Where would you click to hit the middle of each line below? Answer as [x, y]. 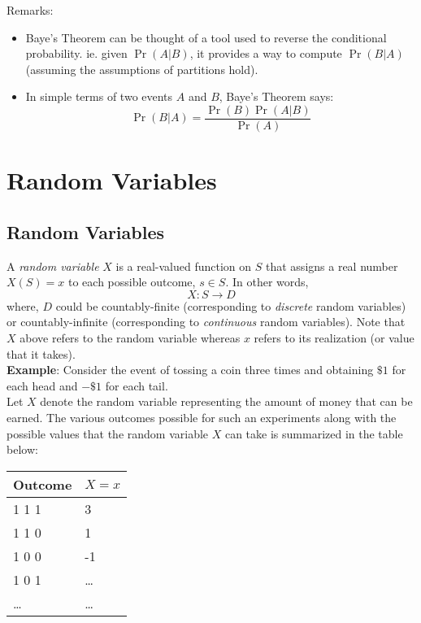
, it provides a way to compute [266, 53]
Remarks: [30, 10]
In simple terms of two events [99, 96]
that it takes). [41, 353]
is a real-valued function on [184, 266]
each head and [42, 385]
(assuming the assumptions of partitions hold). [142, 69]
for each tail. [137, 385]
